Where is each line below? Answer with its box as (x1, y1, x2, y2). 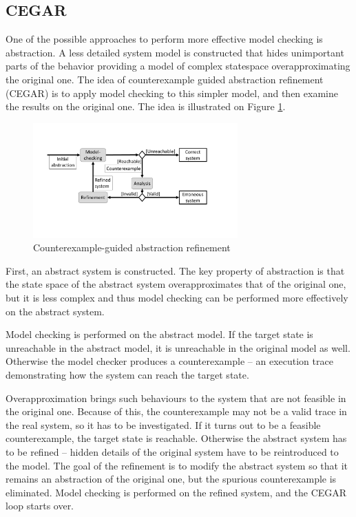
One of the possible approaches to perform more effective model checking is (6, 32, 323, 46)
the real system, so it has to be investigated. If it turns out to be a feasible (6, 417, 321, 432)
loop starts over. (6, 498, 74, 513)
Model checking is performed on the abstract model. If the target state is (6, 327, 313, 341)
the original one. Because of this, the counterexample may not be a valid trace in (6, 404, 347, 419)
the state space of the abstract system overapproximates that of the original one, (6, 277, 346, 291)
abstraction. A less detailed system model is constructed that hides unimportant (6, 45, 344, 59)
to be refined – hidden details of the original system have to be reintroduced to (6, 445, 339, 459)
